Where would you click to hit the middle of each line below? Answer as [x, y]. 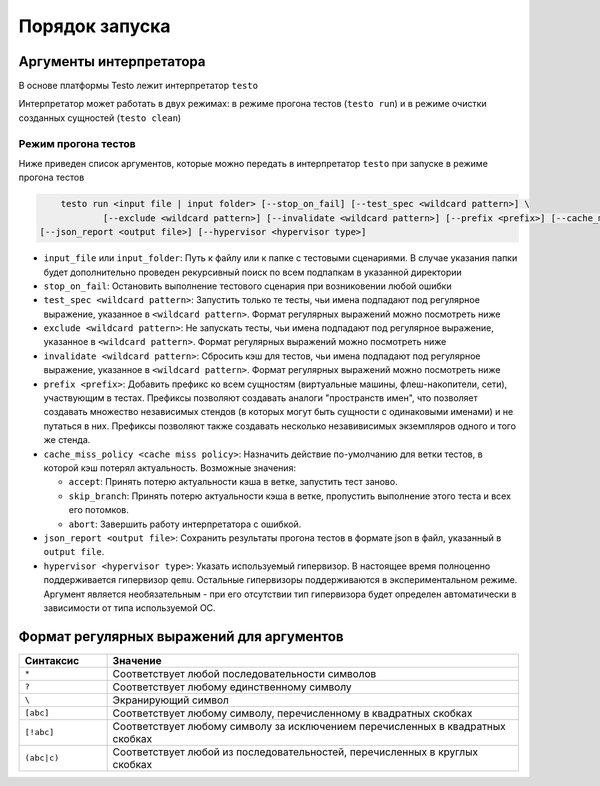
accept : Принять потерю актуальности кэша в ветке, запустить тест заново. [233, 482]
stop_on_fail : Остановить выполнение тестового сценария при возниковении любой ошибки [247, 286]
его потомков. [99, 510]
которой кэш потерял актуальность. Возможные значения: [170, 467]
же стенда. [67, 440]
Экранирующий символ [171, 700]
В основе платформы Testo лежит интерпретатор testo [138, 86]
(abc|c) [42, 758]
